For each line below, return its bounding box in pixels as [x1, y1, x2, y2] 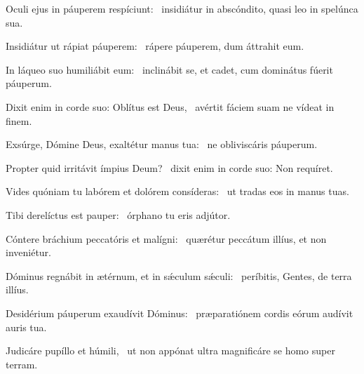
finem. [6, 113, 32, 128]
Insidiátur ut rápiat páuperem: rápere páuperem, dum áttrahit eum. [6, 39, 304, 53]
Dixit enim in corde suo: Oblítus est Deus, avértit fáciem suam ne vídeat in [6, 99, 335, 114]
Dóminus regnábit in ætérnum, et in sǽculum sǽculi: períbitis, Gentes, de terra [6, 268, 352, 283]
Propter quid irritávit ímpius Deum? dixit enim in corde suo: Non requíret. [6, 160, 333, 175]
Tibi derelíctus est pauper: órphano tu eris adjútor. [6, 207, 231, 222]
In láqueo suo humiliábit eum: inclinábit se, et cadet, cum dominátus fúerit [6, 62, 333, 76]
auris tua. [6, 319, 47, 334]
